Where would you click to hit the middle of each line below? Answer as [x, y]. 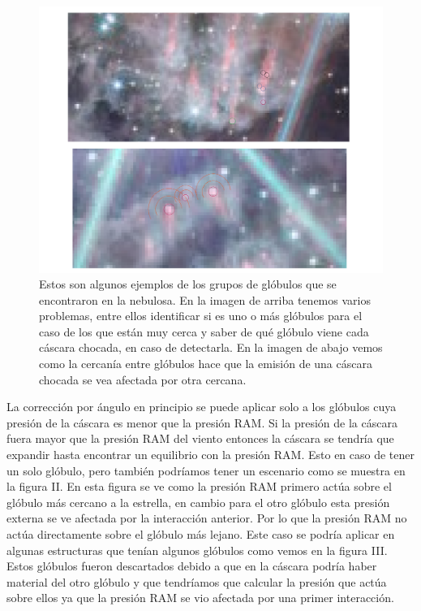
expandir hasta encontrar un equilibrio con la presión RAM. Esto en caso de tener [211, 455]
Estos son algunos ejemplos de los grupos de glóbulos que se [188, 284]
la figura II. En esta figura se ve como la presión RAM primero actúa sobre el [199, 486]
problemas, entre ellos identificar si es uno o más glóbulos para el [201, 316]
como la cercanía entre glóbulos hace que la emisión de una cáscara [206, 364]
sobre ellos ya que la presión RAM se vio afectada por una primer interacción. [200, 598]
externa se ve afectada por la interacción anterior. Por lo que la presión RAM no [207, 518]
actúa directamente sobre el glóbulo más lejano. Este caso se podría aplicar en [201, 534]
